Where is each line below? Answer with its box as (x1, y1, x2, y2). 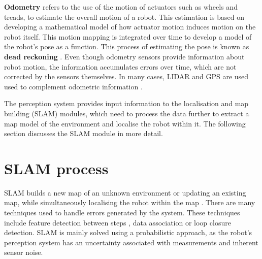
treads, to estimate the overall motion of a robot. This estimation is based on (4, 11, 245, 22)
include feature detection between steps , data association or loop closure (4, 217, 231, 228)
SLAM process (4, 157, 109, 178)
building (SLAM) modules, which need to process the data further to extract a (4, 108, 249, 118)
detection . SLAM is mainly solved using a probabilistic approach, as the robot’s (4, 227, 252, 238)
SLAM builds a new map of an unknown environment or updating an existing (4, 187, 246, 198)
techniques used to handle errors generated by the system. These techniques (4, 207, 240, 218)
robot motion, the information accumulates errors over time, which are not (4, 61, 237, 72)
